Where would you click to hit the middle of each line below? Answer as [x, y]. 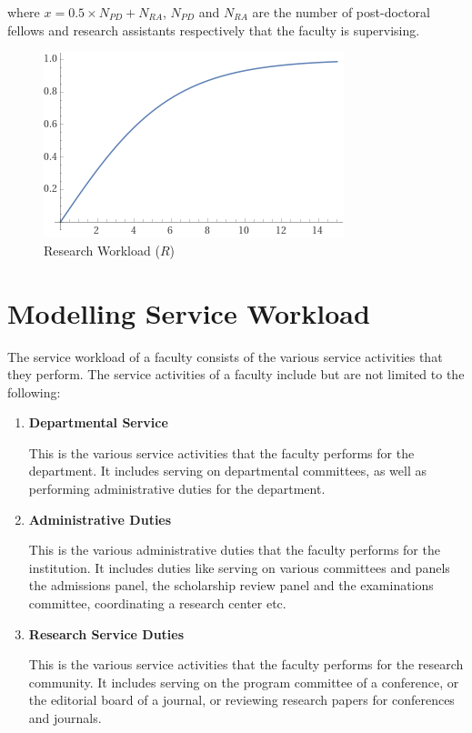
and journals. [65, 718]
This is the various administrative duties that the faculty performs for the [234, 550]
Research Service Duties [106, 633]
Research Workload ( [102, 250]
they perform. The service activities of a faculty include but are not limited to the [236, 374]
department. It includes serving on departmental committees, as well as [227, 471]
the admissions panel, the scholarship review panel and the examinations [231, 585]
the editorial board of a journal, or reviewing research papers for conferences [241, 700]
